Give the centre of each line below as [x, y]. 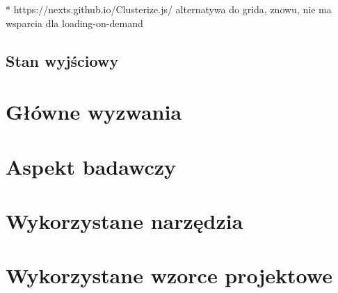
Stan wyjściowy [62, 60]
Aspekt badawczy [91, 166]
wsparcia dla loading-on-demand [74, 23]
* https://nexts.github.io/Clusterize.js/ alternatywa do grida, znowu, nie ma [169, 9]
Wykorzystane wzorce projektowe [169, 275]
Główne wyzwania [94, 112]
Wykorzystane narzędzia [124, 220]
